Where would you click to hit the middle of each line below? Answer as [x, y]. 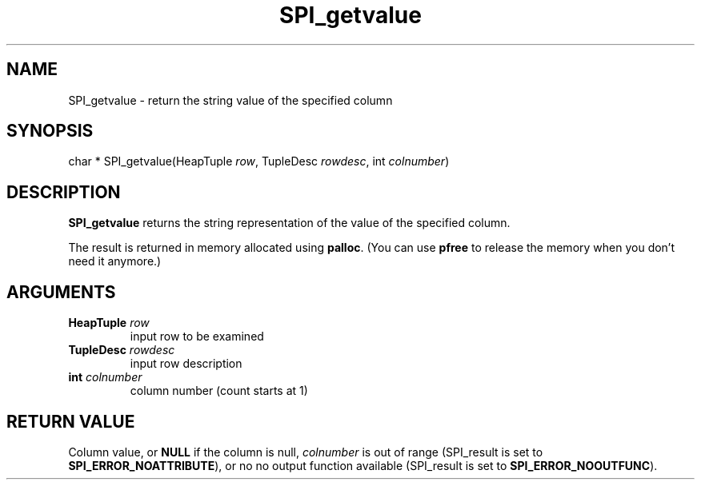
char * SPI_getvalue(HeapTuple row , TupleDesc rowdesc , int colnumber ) [259, 161]
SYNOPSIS [50, 131]
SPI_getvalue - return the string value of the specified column [230, 100]
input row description [186, 364]
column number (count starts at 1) [219, 391]
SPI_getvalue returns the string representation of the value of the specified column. [289, 223]
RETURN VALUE [71, 421]
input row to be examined [197, 337]
